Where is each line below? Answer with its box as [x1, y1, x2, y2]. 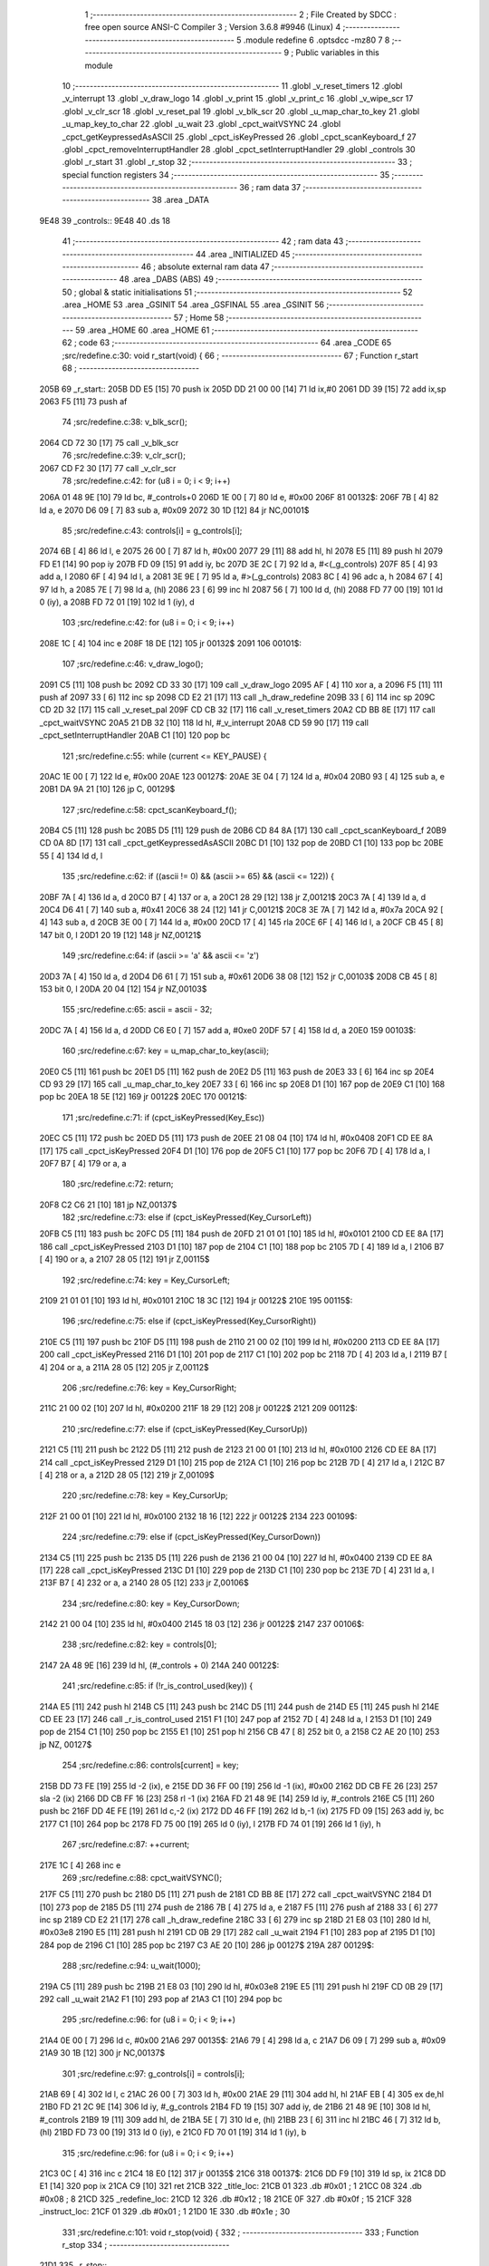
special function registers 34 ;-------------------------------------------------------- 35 [62, 169, 390, 180]
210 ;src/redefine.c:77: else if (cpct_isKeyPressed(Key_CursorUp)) [62, 1423, 308, 1434]
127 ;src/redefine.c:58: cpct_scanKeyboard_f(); [62, 804, 237, 815]
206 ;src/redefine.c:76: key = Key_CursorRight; [62, 1382, 237, 1393]
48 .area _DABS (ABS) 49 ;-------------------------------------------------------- [119, 274, 423, 285]
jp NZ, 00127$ [39, 1738, 92, 1749]
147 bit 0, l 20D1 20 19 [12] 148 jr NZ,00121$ [39, 929, 202, 940]
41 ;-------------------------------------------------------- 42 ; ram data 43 [62, 236, 344, 247]
